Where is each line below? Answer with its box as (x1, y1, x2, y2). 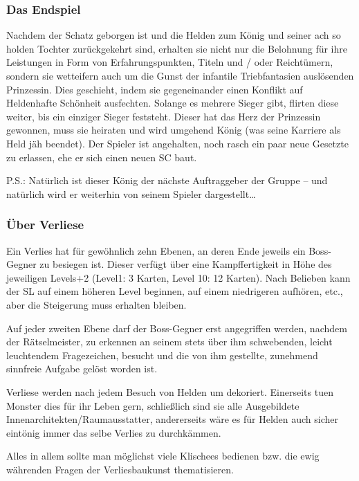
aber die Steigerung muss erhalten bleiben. (6, 297, 187, 311)
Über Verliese (6, 216, 84, 233)
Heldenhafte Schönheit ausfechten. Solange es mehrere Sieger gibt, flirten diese (6, 96, 339, 110)
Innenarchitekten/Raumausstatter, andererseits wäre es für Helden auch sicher (6, 412, 339, 426)
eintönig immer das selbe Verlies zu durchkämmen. (6, 425, 221, 439)
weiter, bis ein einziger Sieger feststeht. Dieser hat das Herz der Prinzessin (6, 109, 321, 123)
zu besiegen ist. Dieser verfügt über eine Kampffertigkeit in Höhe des (39, 257, 332, 271)
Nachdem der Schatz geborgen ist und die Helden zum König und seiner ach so (6, 28, 341, 42)
